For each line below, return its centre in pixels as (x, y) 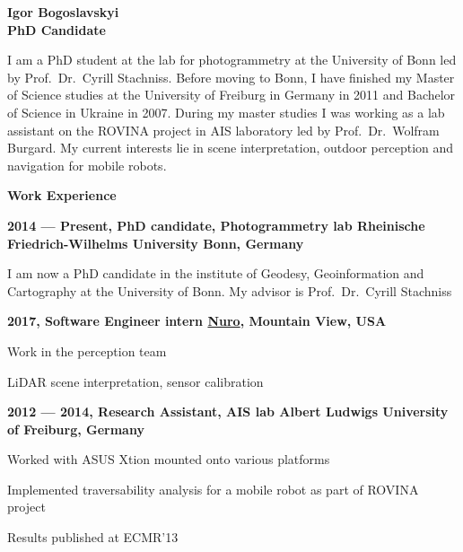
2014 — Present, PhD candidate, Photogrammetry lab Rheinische (216, 225)
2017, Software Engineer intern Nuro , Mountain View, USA (197, 321)
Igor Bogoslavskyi (63, 12)
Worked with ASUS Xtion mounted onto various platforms (169, 459)
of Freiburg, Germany (76, 429)
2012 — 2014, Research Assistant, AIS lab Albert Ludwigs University (228, 412)
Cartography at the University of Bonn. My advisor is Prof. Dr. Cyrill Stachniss (230, 290)
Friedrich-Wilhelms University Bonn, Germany (156, 243)
